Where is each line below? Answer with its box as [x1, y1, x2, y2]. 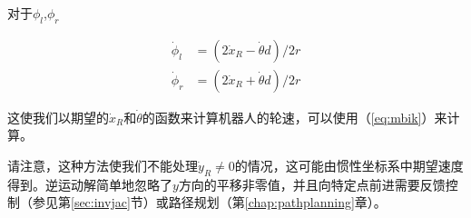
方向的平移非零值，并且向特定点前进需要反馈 [178, 174, 446, 193]
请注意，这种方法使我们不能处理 [7, 156, 198, 175]
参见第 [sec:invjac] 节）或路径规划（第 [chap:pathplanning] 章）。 [32, 193, 387, 212]
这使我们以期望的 [7, 107, 109, 126]
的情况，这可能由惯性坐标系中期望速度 [234, 156, 464, 175]
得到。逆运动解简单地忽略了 [7, 174, 172, 193]
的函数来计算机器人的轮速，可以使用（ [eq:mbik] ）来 [142, 107, 447, 126]
